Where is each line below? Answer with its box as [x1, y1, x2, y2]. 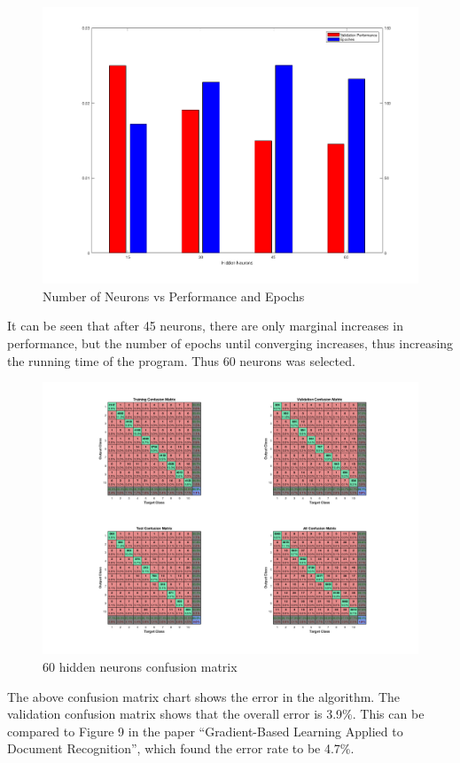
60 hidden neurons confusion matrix [43, 657, 238, 675]
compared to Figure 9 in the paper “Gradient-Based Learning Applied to [7, 721, 403, 740]
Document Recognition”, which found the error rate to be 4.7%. [7, 739, 355, 758]
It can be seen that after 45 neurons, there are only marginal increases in [7, 316, 403, 335]
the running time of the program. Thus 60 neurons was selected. [7, 351, 355, 370]
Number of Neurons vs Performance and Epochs [43, 286, 305, 305]
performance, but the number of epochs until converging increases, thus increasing [7, 333, 454, 352]
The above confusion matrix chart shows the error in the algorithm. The [7, 687, 401, 705]
